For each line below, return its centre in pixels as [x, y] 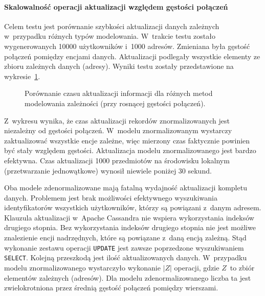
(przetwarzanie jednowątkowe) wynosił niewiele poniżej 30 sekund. [108, 170]
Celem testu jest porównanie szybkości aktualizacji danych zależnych [112, 26]
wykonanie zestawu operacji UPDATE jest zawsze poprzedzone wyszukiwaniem [124, 247]
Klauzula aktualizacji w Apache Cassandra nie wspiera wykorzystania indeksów [129, 217]
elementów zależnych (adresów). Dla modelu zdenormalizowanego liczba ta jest [128, 277]
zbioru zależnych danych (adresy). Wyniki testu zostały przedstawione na [119, 66]
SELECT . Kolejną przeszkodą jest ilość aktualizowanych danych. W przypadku [126, 257]
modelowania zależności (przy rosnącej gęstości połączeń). [115, 103]
